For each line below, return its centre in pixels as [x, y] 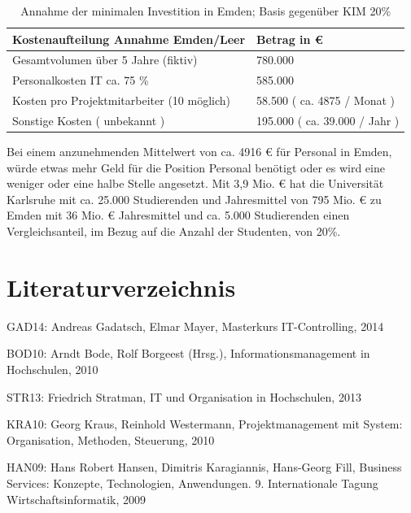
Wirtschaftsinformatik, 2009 [76, 499]
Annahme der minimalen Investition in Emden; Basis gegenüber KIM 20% [206, 11]
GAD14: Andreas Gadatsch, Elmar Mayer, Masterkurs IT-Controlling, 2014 [195, 326]
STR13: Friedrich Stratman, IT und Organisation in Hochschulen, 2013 [184, 396]
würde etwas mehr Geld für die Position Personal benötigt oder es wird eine [196, 167]
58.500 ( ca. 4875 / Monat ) [326, 100]
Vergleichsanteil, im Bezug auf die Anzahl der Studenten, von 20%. [174, 231]
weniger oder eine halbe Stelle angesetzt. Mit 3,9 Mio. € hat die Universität [195, 183]
